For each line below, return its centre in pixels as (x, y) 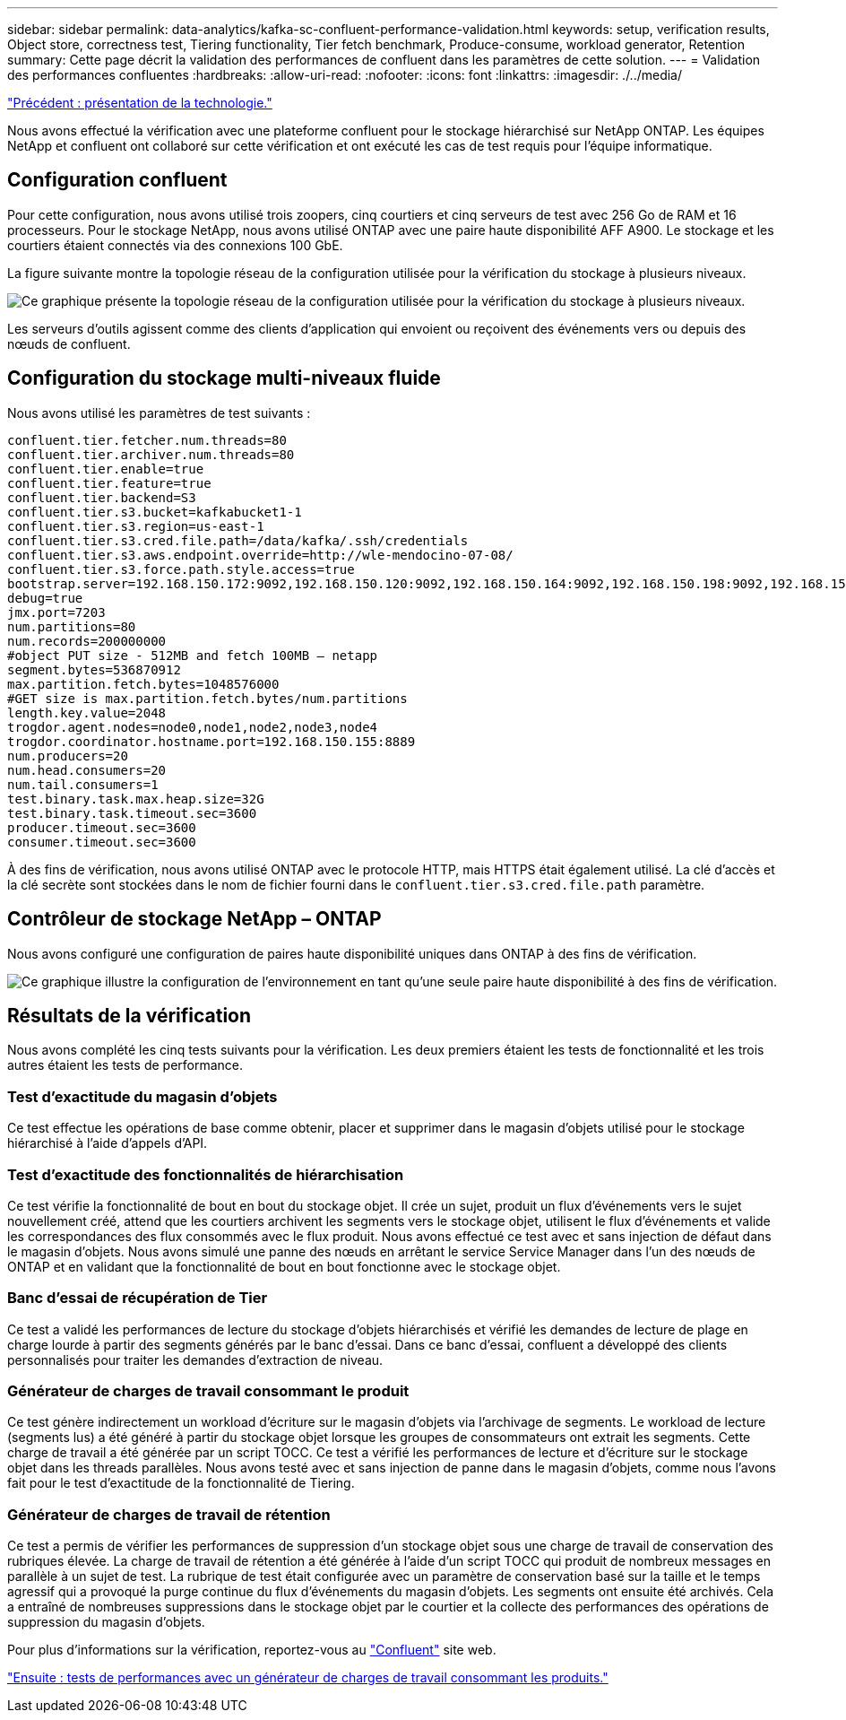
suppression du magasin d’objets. (106, 1622)
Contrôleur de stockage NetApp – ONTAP (194, 919)
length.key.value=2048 (87, 712)
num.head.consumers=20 (87, 770)
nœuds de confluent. (69, 343)
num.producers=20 (68, 756)
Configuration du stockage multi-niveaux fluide (224, 378)
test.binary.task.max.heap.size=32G (136, 799)
